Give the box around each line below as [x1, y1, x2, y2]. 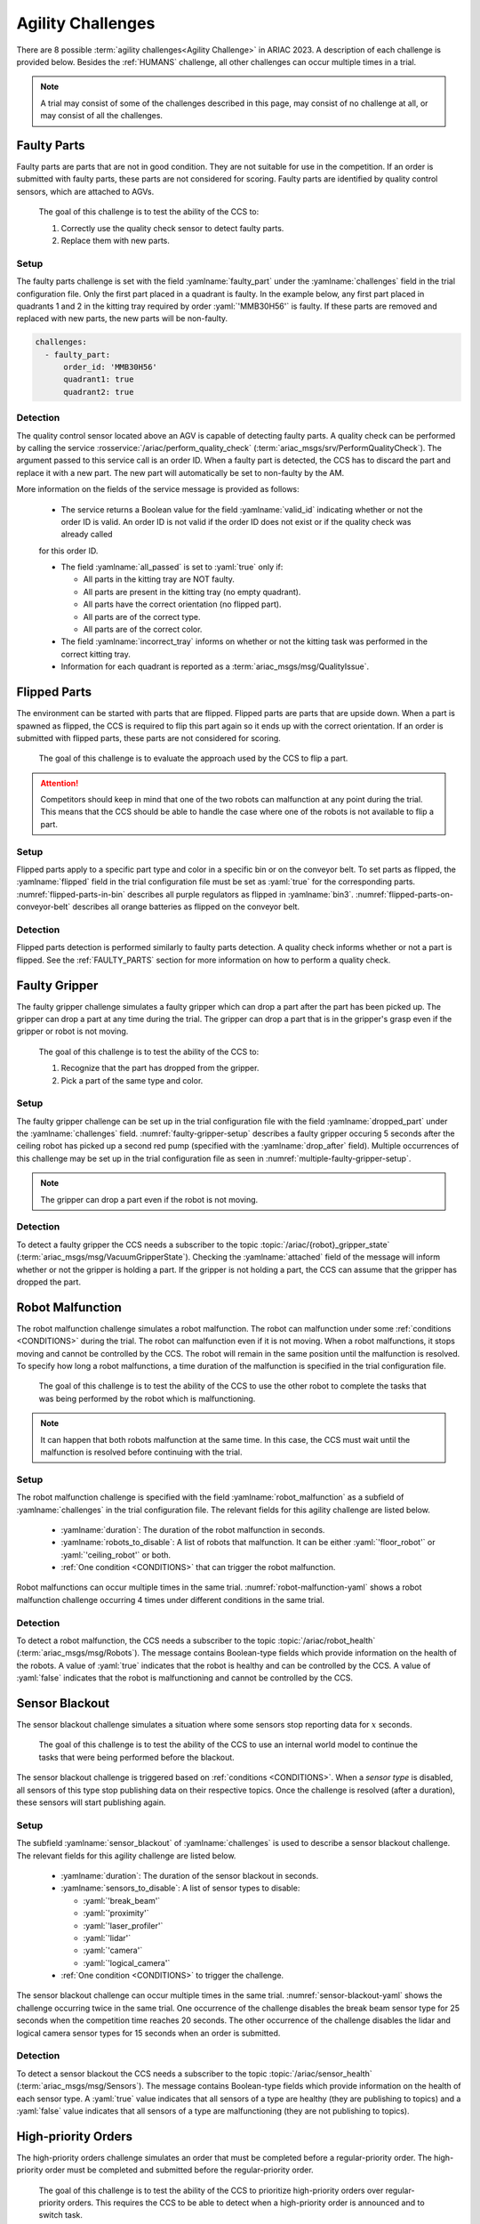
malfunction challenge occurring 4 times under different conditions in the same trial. [16, 1594, 324, 1605]
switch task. [38, 2210, 84, 2220]
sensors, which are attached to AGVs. [16, 186, 155, 197]
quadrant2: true [63, 387, 134, 397]
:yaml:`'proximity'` [83, 1908, 149, 1919]
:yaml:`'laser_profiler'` [83, 1920, 164, 1930]
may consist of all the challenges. [40, 110, 164, 121]
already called [60, 529, 113, 540]
